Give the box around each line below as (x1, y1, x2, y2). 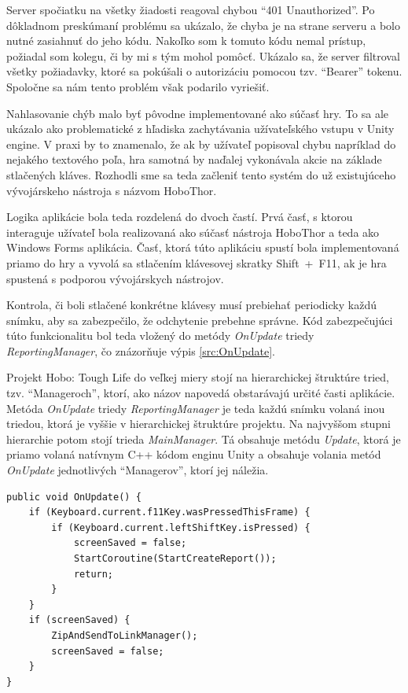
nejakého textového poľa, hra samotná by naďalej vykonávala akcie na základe (6, 151, 382, 168)
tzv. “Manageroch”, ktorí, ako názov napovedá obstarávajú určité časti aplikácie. (6, 385, 395, 401)
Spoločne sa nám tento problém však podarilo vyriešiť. (6, 78, 270, 94)
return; (73, 568, 114, 580)
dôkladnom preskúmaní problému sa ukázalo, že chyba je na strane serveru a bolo (6, 17, 401, 33)
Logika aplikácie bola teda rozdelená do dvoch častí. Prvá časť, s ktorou (6, 208, 353, 225)
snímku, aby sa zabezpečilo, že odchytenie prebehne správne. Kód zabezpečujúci (6, 311, 393, 328)
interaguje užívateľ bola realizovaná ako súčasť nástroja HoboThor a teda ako (6, 223, 380, 240)
